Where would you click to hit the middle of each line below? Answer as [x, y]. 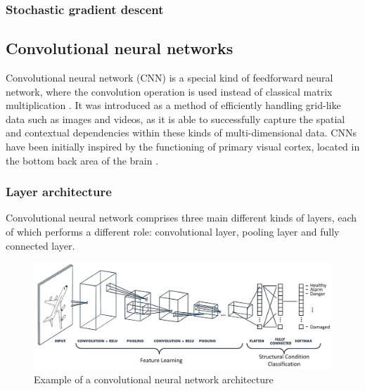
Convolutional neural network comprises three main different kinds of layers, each [181, 218]
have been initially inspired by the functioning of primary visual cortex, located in [183, 147]
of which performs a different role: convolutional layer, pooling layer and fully [173, 232]
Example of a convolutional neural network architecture [154, 379]
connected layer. [40, 245]
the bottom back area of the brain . [82, 160]
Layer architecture [59, 192]
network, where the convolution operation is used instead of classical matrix [169, 91]
